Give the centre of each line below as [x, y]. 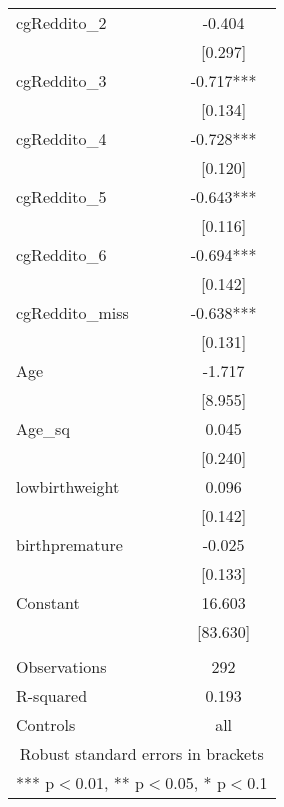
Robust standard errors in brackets [141, 753]
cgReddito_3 [61, 80]
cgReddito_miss [72, 312]
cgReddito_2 [61, 22]
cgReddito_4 [61, 138]
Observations [61, 666]
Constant [48, 602]
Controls [46, 724]
